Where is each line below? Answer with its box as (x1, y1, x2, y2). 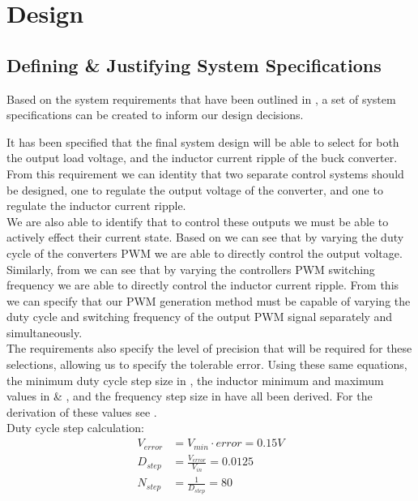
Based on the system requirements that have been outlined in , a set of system (6, 90, 396, 107)
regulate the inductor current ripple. (6, 197, 186, 214)
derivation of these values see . (6, 403, 157, 420)
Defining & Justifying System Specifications (6, 52, 382, 77)
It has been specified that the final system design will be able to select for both (6, 133, 399, 150)
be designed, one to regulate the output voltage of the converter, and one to (6, 181, 383, 198)
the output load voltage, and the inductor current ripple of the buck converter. (6, 149, 398, 166)
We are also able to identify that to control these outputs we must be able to (6, 212, 389, 229)
